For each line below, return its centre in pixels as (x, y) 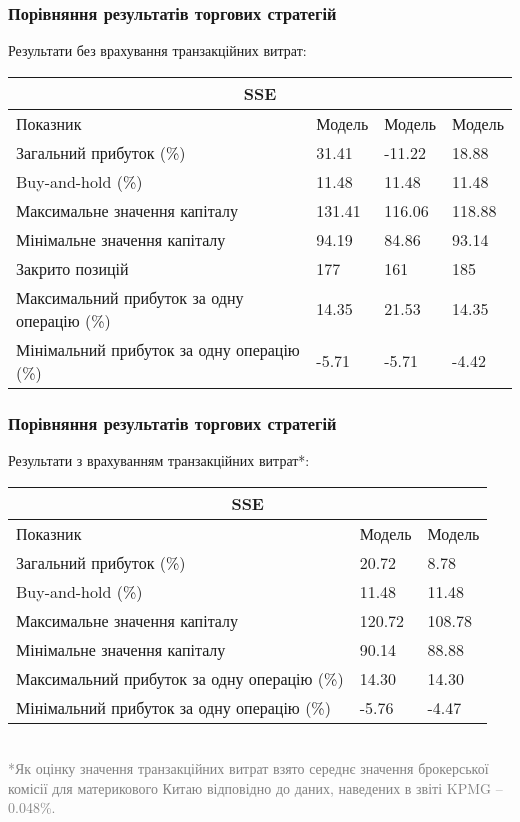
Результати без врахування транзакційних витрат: (157, 50)
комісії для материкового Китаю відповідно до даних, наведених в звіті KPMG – (255, 787)
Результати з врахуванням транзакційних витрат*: (159, 460)
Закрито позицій (72, 268)
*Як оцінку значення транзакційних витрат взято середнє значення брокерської (248, 768)
